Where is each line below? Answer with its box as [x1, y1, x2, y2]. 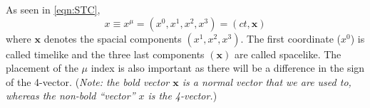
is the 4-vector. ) [148, 88, 217, 103]
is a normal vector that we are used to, [182, 74, 351, 89]
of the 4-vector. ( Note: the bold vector [6, 74, 170, 89]
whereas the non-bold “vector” [6, 88, 135, 103]
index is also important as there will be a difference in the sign [91, 60, 365, 75]
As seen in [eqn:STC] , [6, 2, 101, 16]
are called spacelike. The [234, 46, 341, 61]
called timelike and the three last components [6, 46, 205, 61]
